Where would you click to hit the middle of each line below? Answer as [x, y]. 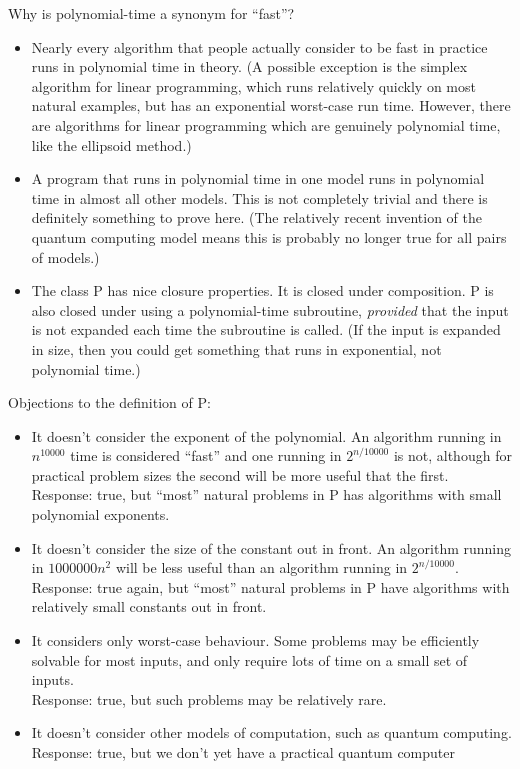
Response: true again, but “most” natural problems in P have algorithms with [270, 586]
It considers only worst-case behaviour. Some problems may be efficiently [255, 640]
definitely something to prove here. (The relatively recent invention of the [256, 217]
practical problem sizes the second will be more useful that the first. [240, 474]
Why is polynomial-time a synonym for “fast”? [151, 13]
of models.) [65, 256]
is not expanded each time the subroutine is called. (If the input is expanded [266, 329]
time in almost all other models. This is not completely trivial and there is [259, 197]
